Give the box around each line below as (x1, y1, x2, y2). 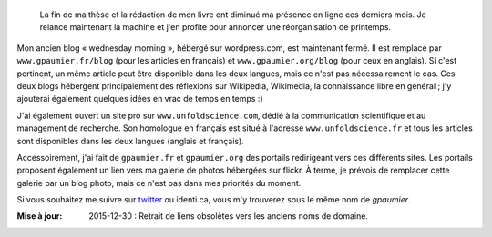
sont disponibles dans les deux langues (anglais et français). (16, 135, 245, 146)
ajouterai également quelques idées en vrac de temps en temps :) (16, 94, 263, 104)
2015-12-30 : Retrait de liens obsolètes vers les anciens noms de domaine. (88, 211, 369, 222)
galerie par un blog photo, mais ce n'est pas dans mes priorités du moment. (16, 177, 302, 188)
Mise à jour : (16, 211, 63, 222)
